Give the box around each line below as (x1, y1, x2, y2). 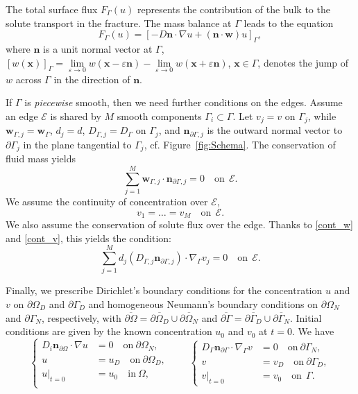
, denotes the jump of (257, 55, 349, 69)
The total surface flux (6, 2, 98, 16)
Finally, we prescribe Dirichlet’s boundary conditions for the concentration (6, 283, 323, 298)
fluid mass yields (6, 151, 76, 166)
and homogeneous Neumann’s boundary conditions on (88, 297, 318, 311)
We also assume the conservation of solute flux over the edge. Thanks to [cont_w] (6, 217, 353, 232)
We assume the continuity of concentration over (6, 194, 208, 209)
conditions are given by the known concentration (6, 324, 212, 339)
